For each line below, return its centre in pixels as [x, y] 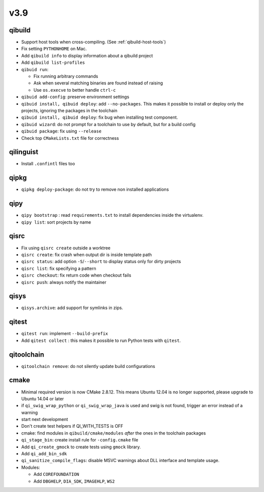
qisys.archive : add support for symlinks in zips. [72, 308]
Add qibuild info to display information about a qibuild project [87, 55]
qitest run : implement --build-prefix [65, 334]
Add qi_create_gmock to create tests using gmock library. [81, 447]
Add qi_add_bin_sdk [44, 454]
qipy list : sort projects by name [56, 222]
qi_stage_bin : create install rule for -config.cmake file [80, 440]
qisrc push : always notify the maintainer [64, 282]
